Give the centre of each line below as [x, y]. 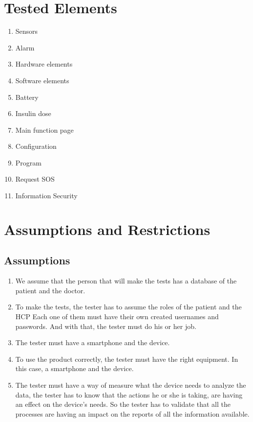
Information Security [46, 196]
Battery [27, 97]
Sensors [27, 31]
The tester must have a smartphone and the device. [93, 342]
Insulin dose [33, 113]
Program [28, 162]
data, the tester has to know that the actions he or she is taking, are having [129, 394]
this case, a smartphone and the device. [74, 368]
